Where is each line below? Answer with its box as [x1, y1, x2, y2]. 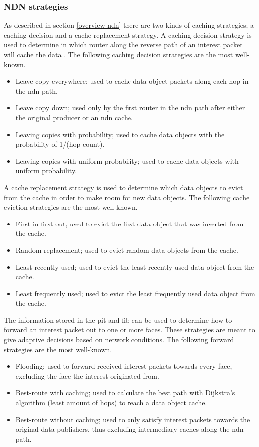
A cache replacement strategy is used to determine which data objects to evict [4, 182, 243, 192]
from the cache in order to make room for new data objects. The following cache [4, 192, 250, 202]
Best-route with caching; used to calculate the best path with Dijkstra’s [15, 387, 235, 398]
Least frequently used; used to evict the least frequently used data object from [15, 288, 255, 298]
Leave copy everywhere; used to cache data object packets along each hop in [15, 76, 249, 86]
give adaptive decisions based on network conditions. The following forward [4, 334, 234, 345]
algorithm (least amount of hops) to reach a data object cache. [15, 397, 207, 408]
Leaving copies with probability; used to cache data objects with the [15, 129, 225, 139]
